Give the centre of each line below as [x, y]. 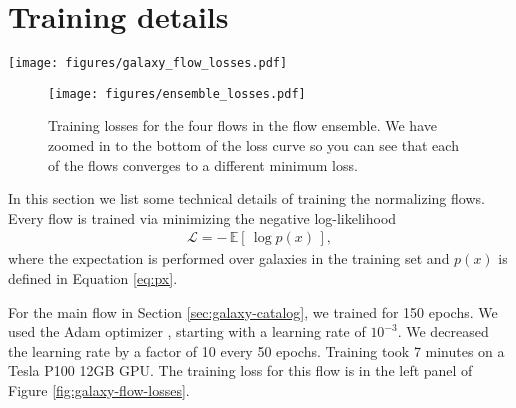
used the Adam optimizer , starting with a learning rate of [187, 331]
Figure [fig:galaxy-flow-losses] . [99, 390]
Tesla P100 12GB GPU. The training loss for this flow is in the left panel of [240, 370]
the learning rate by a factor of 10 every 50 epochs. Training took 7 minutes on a [256, 350]
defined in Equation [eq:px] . [93, 278]
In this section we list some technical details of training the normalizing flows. [246, 198]
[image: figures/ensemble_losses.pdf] [177, 93]
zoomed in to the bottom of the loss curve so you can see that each [253, 145]
